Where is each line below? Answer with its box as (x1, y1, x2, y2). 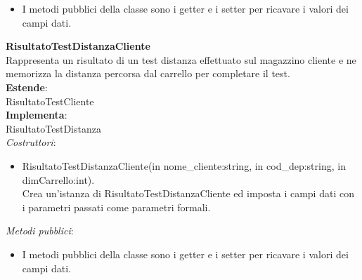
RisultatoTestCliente (6, 93, 94, 108)
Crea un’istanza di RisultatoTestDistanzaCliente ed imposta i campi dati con (22, 186, 354, 201)
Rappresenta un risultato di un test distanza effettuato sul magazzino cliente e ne (6, 52, 356, 67)
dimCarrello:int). (22, 172, 95, 187)
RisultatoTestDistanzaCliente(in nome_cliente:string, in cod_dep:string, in (22, 158, 346, 173)
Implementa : (6, 107, 67, 122)
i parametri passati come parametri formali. (22, 199, 211, 214)
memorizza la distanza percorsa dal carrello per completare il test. (6, 66, 290, 81)
